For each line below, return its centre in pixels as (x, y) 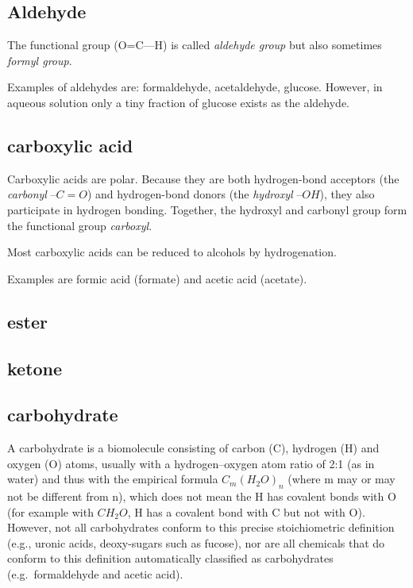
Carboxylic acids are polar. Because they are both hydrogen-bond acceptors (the (203, 178)
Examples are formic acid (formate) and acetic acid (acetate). (157, 278)
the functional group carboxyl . (80, 225)
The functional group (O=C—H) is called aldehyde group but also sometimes (195, 45)
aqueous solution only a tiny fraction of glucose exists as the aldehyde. (179, 102)
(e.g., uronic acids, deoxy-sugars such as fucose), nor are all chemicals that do (196, 542)
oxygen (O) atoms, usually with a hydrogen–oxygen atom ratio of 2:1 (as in (191, 463)
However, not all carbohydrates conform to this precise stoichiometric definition (201, 527)
